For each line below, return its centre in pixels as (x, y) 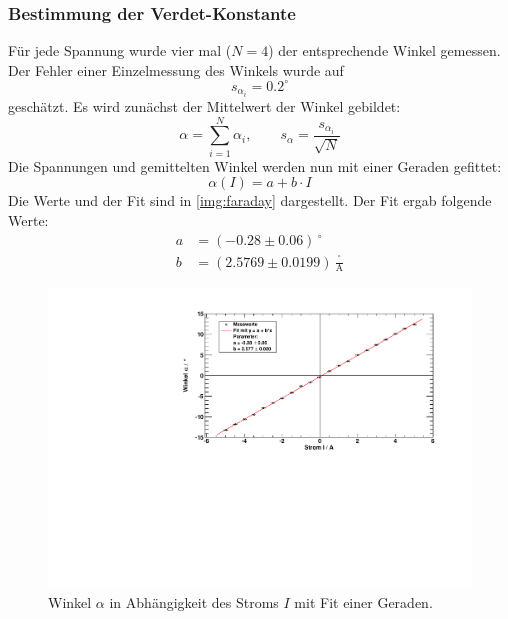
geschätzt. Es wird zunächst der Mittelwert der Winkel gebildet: (204, 106)
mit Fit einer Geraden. (363, 601)
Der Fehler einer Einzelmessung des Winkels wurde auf (176, 69)
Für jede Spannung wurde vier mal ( (120, 50)
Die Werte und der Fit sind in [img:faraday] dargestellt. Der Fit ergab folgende (250, 200)
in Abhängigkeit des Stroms (194, 601)
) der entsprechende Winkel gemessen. (384, 50)
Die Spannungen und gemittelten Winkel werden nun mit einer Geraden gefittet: (255, 165)
